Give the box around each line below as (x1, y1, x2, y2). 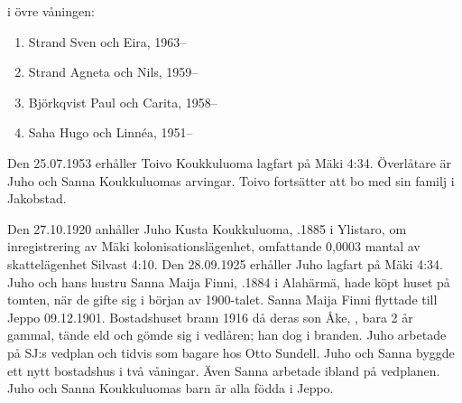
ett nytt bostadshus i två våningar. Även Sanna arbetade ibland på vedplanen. (7, 361, 440, 380)
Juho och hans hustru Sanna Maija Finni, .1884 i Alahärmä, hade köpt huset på (7, 272, 450, 291)
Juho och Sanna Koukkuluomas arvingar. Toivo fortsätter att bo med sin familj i (7, 171, 455, 190)
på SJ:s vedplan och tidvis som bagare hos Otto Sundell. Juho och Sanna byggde (7, 342, 455, 361)
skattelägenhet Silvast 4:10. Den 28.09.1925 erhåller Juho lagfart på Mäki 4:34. (7, 254, 443, 273)
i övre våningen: (7, 2, 95, 20)
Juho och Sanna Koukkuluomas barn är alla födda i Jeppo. (7, 379, 334, 398)
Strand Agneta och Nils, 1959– (28, 62, 199, 81)
